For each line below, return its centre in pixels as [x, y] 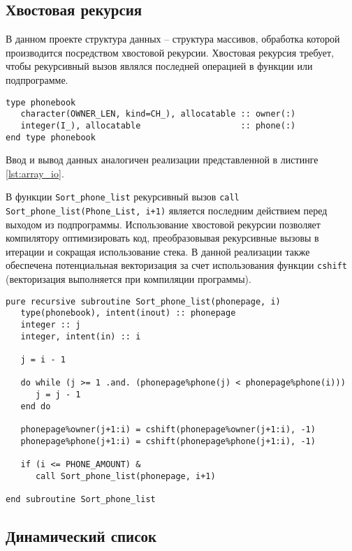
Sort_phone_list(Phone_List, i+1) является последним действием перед [167, 211]
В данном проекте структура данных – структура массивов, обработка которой [173, 39]
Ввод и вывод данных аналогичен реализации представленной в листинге [162, 160]
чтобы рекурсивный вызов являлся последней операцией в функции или [159, 66]
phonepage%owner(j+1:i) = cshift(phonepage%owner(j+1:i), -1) [168, 429]
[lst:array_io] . [35, 173]
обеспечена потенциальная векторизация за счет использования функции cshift [176, 265]
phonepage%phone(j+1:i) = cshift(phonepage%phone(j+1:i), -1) [168, 441]
